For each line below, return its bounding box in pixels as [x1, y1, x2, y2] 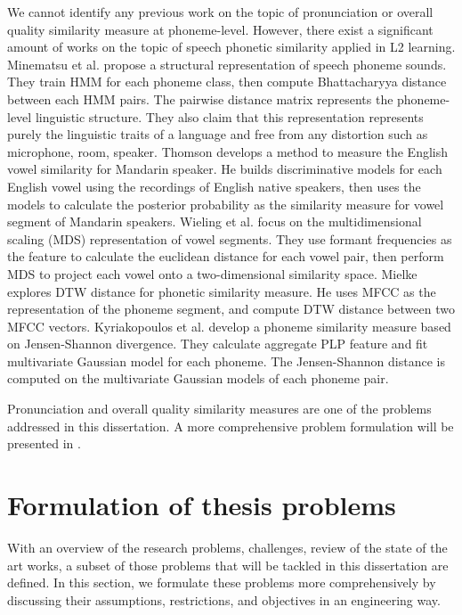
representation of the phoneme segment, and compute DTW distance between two [7, 299, 455, 318]
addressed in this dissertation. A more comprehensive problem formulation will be [7, 416, 454, 435]
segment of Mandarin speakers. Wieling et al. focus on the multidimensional [7, 212, 422, 231]
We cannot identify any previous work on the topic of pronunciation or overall [7, 3, 434, 20]
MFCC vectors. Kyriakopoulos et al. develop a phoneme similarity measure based [7, 316, 451, 335]
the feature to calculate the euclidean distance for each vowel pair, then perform [7, 247, 444, 266]
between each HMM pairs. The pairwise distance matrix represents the [7, 89, 393, 108]
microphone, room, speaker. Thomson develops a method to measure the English [7, 142, 449, 160]
